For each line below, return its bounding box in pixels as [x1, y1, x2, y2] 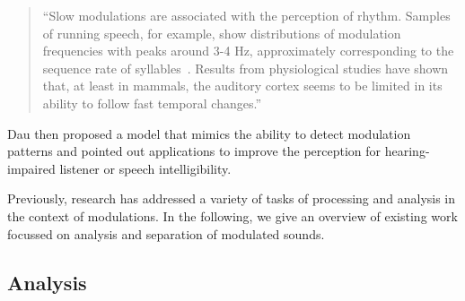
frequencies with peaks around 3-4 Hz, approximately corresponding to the [42, 41, 454, 60]
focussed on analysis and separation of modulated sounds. [7, 224, 325, 243]
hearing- [384, 142, 430, 160]
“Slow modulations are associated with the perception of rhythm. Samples [42, 6, 451, 24]
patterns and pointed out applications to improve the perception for [7, 142, 382, 160]
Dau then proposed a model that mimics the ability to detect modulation [7, 124, 411, 142]
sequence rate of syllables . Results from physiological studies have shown [42, 58, 449, 77]
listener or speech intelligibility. [59, 159, 232, 177]
